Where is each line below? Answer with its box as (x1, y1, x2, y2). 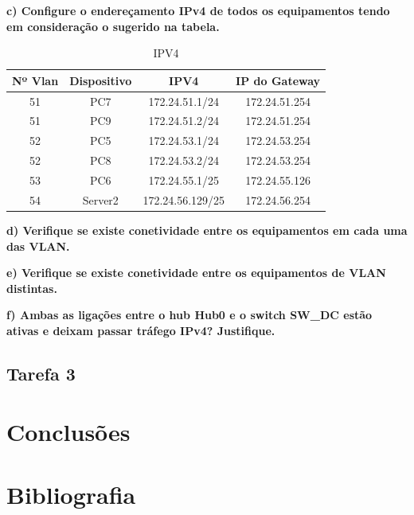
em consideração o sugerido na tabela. (6, 18, 220, 34)
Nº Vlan (12, 72, 59, 88)
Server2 (82, 191, 119, 208)
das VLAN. (6, 237, 70, 254)
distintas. (6, 279, 57, 296)
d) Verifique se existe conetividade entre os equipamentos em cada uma (6, 221, 408, 238)
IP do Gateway (236, 72, 321, 88)
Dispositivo (69, 72, 132, 88)
